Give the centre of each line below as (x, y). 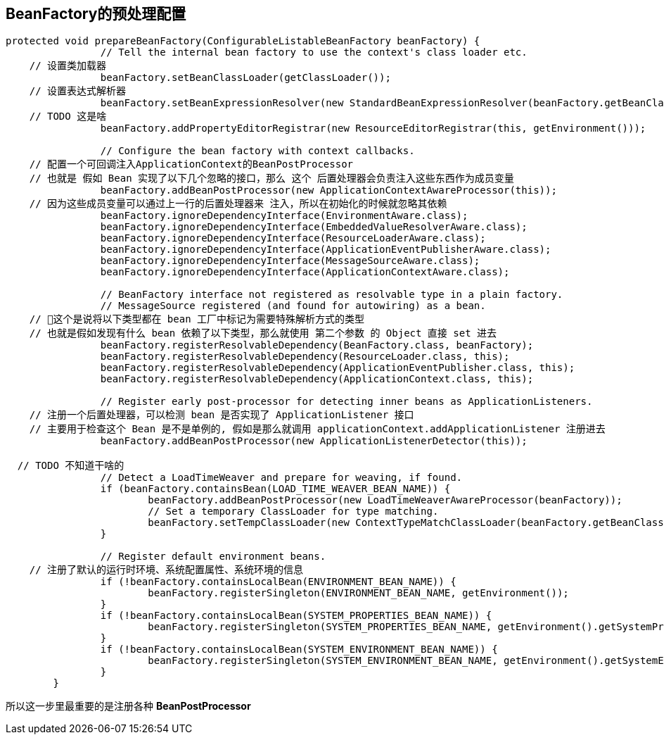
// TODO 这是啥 (68, 117)
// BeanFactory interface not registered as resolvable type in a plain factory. (332, 295)
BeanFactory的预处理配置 (96, 14)
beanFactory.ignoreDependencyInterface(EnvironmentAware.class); (284, 216)
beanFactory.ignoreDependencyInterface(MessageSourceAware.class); (290, 261)
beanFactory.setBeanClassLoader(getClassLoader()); (245, 78)
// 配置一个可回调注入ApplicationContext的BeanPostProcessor (191, 164)
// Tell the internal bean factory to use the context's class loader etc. (314, 52)
